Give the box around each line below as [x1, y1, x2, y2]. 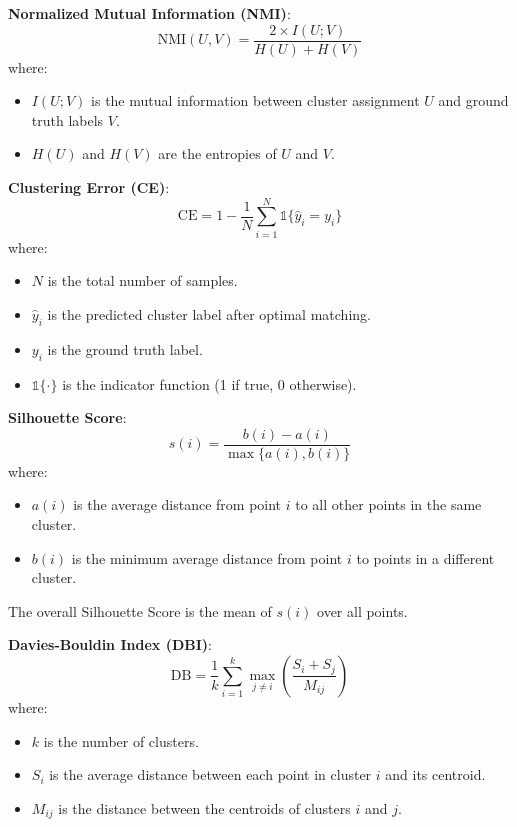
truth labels [31, 109, 104, 130]
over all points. [317, 600, 408, 621]
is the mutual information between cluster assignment [91, 90, 420, 111]
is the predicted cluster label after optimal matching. [47, 303, 371, 324]
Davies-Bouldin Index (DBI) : [8, 634, 212, 655]
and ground [438, 90, 509, 111]
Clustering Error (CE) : [8, 177, 170, 198]
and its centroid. [385, 764, 486, 785]
